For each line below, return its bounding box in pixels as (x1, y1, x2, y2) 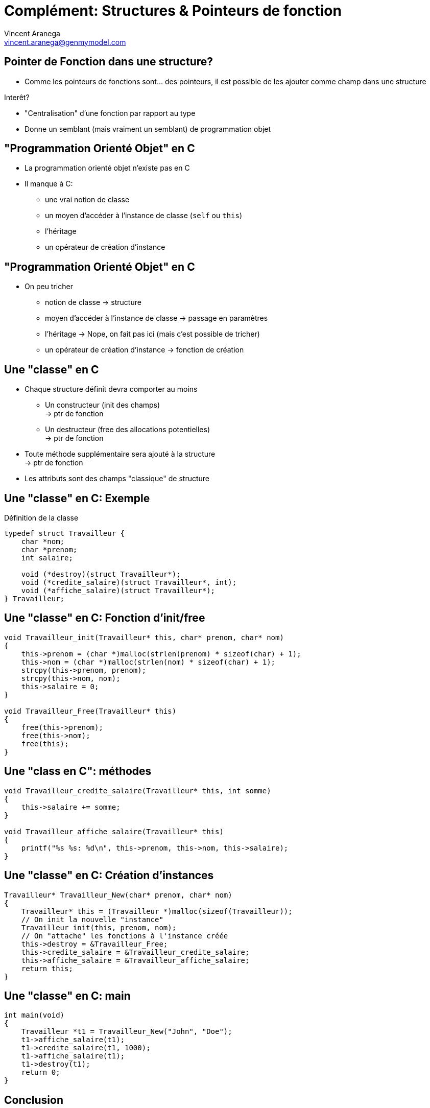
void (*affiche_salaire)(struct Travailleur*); (21, 586, 216, 595)
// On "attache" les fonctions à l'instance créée (21, 931, 228, 940)
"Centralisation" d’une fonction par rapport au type (25, 108, 196, 117)
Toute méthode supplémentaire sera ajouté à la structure (25, 450, 216, 459)
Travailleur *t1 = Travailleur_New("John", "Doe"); (21, 1027, 232, 1036)
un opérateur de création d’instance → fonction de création (45, 345, 244, 355)
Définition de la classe (4, 513, 79, 522)
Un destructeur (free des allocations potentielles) (45, 425, 210, 434)
